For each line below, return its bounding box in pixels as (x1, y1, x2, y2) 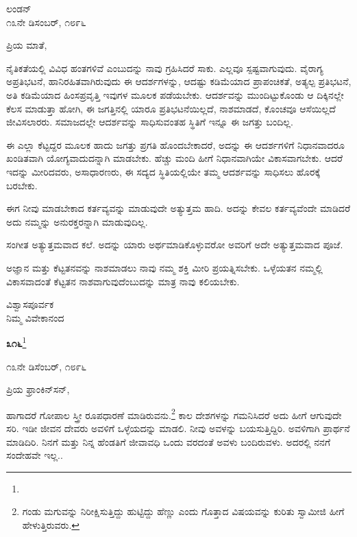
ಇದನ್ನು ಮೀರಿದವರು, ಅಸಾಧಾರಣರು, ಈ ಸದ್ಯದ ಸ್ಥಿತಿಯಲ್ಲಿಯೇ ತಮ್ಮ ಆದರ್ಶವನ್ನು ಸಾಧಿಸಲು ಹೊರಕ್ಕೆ (6, 164, 321, 178)
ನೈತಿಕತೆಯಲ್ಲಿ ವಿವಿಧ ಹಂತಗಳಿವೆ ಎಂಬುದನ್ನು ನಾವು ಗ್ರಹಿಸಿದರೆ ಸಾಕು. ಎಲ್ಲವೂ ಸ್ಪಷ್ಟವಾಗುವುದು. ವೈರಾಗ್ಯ (6, 60, 323, 75)
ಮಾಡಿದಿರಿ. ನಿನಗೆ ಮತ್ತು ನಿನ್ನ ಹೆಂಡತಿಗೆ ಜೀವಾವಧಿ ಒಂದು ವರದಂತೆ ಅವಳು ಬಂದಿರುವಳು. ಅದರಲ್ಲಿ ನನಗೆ (6, 434, 331, 449)
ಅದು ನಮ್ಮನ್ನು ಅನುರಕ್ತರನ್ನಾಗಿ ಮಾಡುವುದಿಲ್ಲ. (6, 214, 148, 228)
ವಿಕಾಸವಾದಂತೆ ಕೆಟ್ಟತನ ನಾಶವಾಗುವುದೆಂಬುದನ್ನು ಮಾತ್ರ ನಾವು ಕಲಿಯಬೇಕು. (6, 274, 240, 288)
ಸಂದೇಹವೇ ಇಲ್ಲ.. (6, 448, 63, 462)
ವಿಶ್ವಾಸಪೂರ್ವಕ (6, 297, 54, 311)
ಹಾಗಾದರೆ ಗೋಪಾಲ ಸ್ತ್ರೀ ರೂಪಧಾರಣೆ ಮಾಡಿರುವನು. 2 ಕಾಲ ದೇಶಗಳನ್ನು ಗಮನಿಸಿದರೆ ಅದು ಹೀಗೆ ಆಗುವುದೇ (6, 405, 342, 422)
